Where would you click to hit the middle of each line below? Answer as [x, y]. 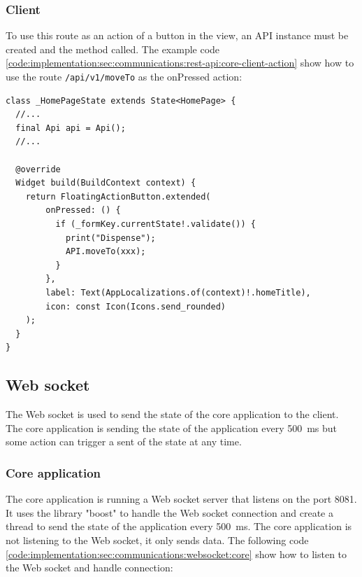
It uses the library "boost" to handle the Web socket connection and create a [169, 512]
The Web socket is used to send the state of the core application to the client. [172, 414]
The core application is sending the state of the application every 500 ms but [172, 427]
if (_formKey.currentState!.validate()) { [155, 224]
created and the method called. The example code [113, 49]
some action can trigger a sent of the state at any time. [124, 442]
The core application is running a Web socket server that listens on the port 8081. [181, 499]
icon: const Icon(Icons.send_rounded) [136, 306]
